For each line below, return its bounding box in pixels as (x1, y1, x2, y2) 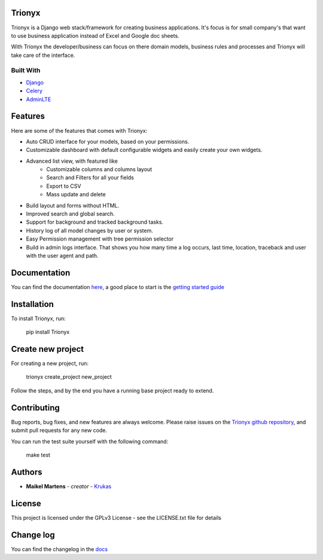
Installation (11, 299, 54, 309)
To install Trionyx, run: (11, 315, 66, 322)
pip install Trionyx (26, 328, 70, 336)
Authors (11, 467, 42, 477)
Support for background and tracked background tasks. (26, 218, 164, 226)
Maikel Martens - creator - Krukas (26, 482, 112, 490)
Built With (11, 66, 41, 75)
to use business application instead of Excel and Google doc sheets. (11, 32, 179, 39)
